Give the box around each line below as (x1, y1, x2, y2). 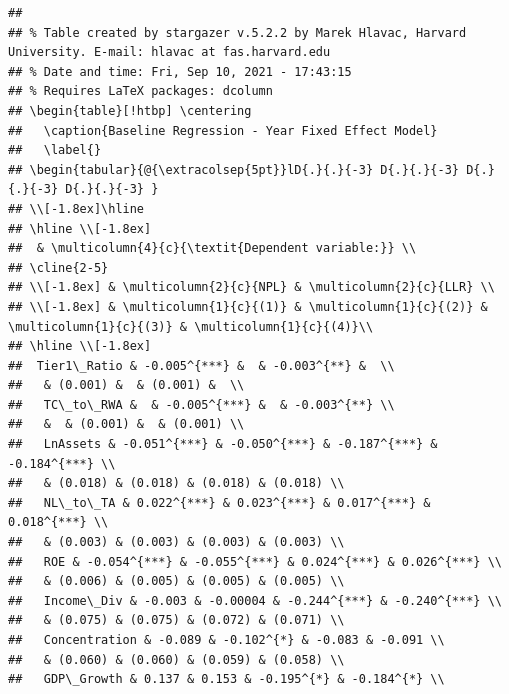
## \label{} (8, 143, 102, 158)
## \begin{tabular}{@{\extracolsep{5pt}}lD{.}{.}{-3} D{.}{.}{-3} (8, 162, 460, 177)
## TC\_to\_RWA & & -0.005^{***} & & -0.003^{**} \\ (8, 397, 395, 412)
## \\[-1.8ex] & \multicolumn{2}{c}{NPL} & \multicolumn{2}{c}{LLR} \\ (8, 280, 495, 295)
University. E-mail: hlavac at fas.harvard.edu (8, 45, 331, 60)
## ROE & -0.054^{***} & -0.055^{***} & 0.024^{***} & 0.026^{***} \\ (8, 554, 502, 569)
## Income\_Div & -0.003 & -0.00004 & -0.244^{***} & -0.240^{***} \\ (8, 593, 502, 608)
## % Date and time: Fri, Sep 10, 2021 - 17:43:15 (8, 64, 352, 79)
